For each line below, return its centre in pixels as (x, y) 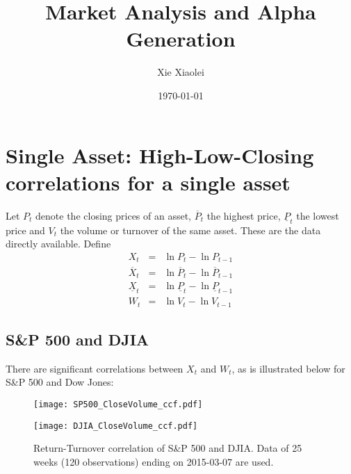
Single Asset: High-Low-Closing (160, 155)
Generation (181, 39)
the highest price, (244, 215)
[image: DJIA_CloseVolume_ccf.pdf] (116, 426)
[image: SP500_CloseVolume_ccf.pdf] (118, 404)
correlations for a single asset (148, 182)
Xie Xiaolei (181, 72)
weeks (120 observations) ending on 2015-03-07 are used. (154, 461)
